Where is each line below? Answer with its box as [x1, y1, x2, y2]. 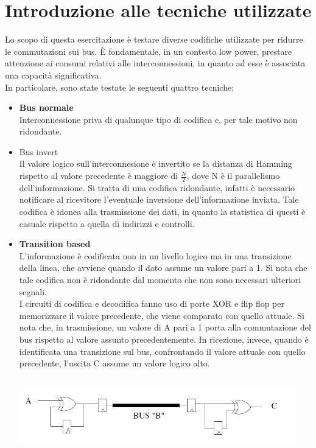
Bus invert [19, 145, 58, 158]
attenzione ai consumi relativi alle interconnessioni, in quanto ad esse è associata [5, 57, 306, 69]
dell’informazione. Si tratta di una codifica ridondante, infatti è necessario [19, 181, 295, 194]
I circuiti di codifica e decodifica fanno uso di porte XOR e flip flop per [19, 297, 284, 310]
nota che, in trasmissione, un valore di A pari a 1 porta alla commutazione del [19, 321, 311, 334]
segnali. [19, 285, 47, 298]
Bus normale [19, 101, 74, 114]
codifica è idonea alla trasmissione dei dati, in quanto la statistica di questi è [19, 205, 306, 218]
